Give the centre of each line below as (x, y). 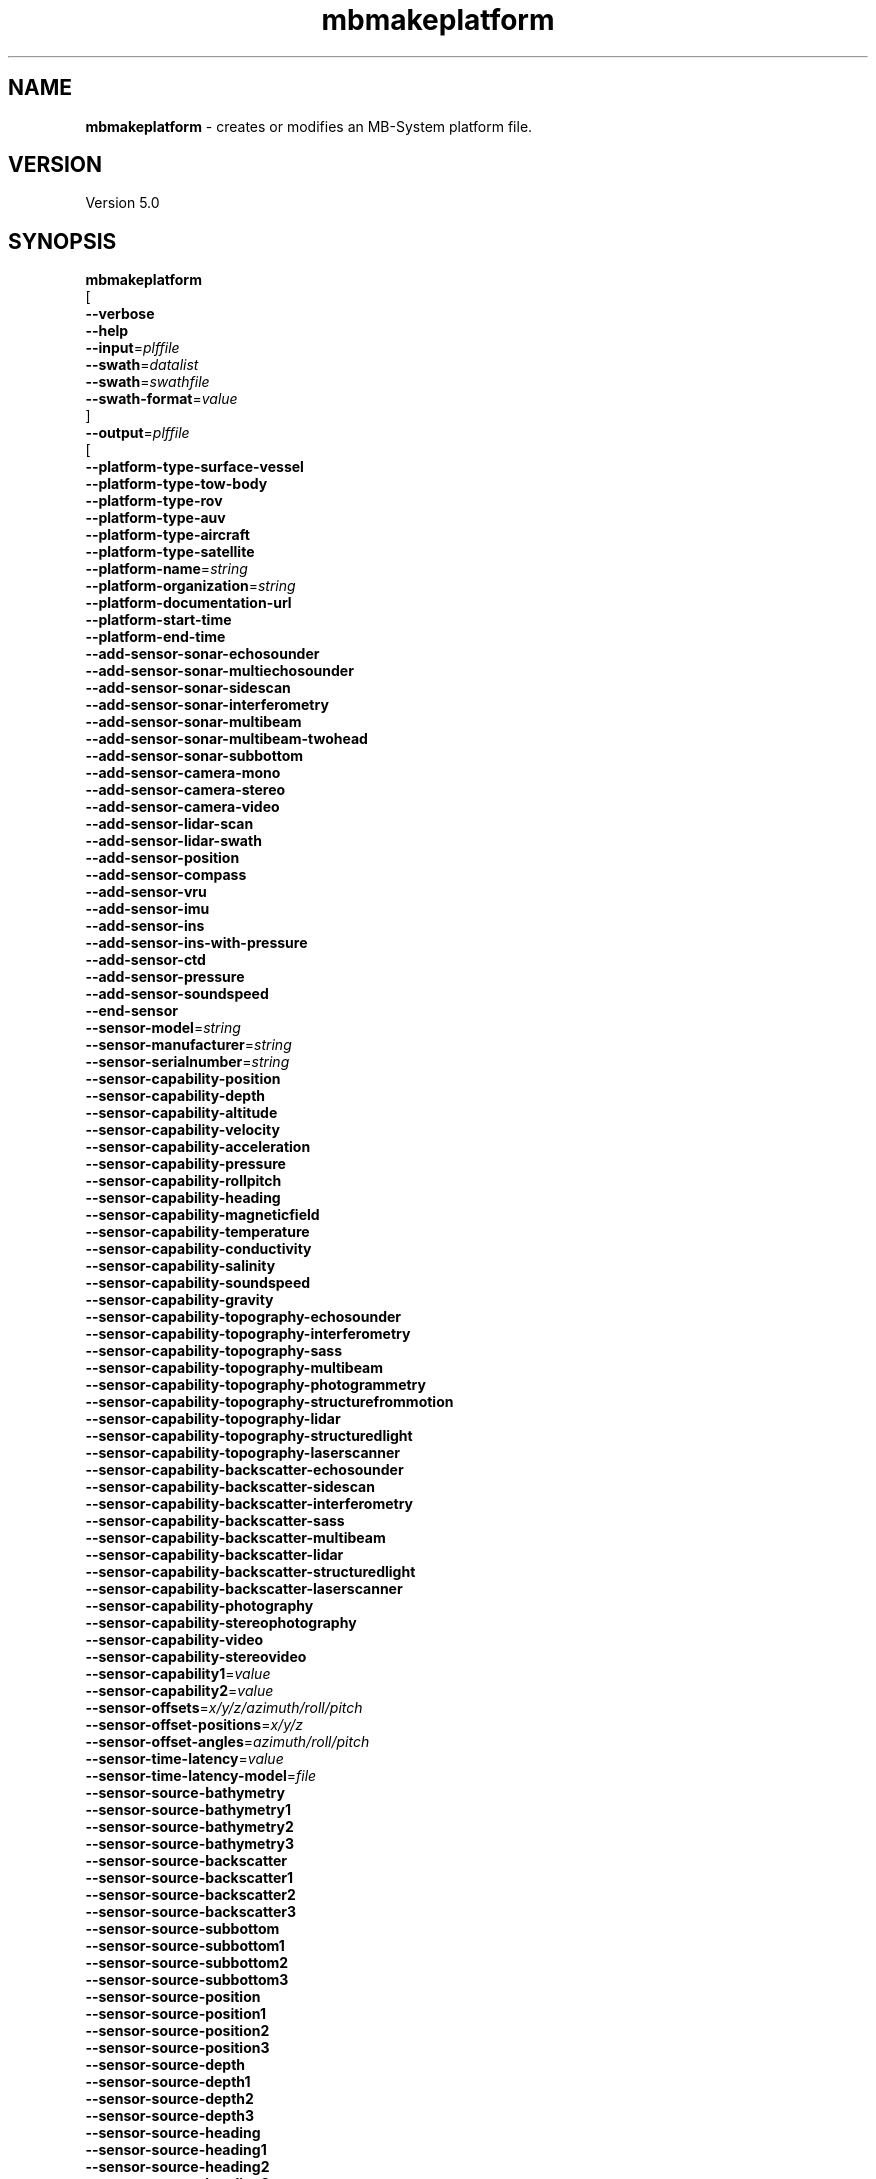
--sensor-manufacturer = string (188, 1045)
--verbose (120, 314)
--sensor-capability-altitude (181, 1113)
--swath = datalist (142, 365)
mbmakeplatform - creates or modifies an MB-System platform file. (309, 126)
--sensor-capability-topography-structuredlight (249, 1436)
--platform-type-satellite (170, 552)
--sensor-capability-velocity (182, 1130)
